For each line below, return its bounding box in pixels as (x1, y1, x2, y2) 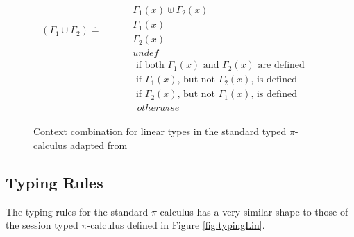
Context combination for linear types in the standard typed (33, 124, 287, 139)
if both (135, 60, 165, 71)
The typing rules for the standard (6, 204, 149, 218)
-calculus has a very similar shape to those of (156, 204, 348, 218)
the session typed (6, 218, 78, 232)
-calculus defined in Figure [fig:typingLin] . (87, 218, 265, 232)
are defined (258, 60, 305, 71)
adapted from (69, 137, 128, 152)
